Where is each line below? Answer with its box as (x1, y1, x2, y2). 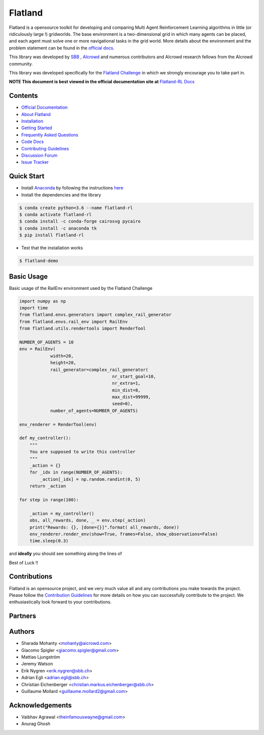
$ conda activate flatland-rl (19, 212, 92, 217)
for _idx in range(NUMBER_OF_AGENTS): (29, 470, 123, 475)
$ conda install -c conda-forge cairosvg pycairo (19, 218, 141, 224)
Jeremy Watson (21, 661, 53, 667)
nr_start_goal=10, (112, 374, 156, 379)
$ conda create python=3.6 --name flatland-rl (19, 205, 133, 211)
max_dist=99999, (112, 394, 151, 400)
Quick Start (9, 172, 44, 181)
